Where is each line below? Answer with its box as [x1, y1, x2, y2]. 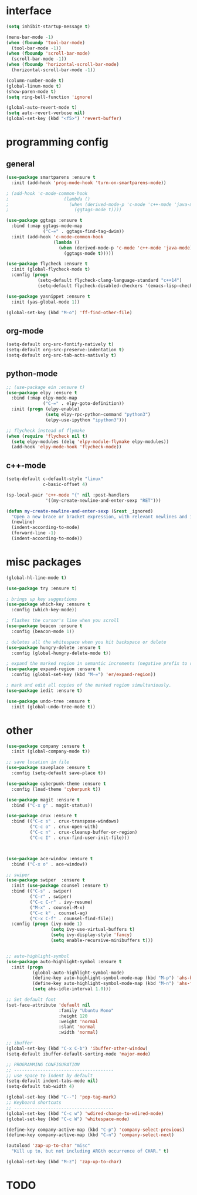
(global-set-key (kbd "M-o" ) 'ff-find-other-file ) [6, 309, 133, 315]
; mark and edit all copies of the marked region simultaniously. [6, 683, 172, 688]
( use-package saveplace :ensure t [6, 765, 91, 771]
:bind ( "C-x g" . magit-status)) [11, 802, 93, 808]
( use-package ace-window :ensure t [6, 856, 93, 861]
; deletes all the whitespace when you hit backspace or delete [6, 639, 167, 645]
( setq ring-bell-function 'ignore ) [6, 94, 93, 100]
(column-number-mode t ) [6, 78, 64, 84]
